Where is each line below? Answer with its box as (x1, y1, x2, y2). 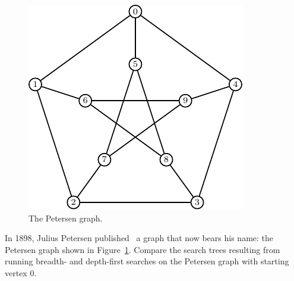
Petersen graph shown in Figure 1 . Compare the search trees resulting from (5, 243, 280, 255)
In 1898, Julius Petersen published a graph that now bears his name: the (5, 232, 274, 244)
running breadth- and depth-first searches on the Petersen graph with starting (5, 255, 289, 267)
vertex (5, 266, 27, 279)
